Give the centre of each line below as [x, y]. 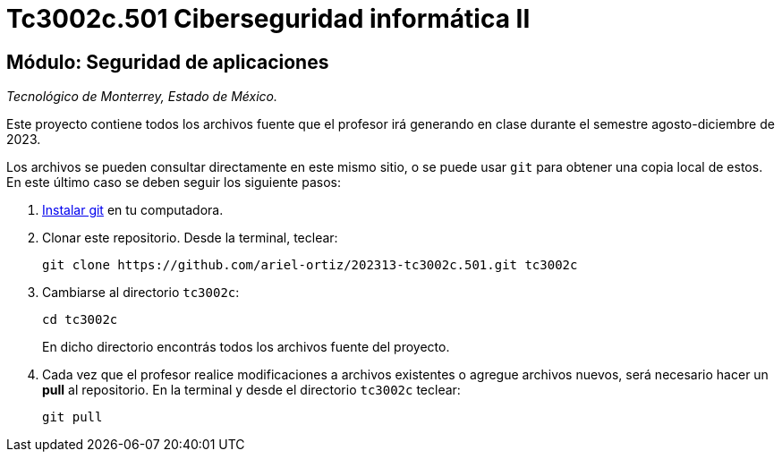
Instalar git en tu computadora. [133, 210]
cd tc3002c [80, 320]
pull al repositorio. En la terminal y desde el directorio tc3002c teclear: [251, 390]
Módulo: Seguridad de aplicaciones [168, 62]
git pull [72, 417]
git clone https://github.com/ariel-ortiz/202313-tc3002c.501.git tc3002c [310, 265]
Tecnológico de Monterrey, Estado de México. [142, 97]
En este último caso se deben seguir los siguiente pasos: [174, 183]
